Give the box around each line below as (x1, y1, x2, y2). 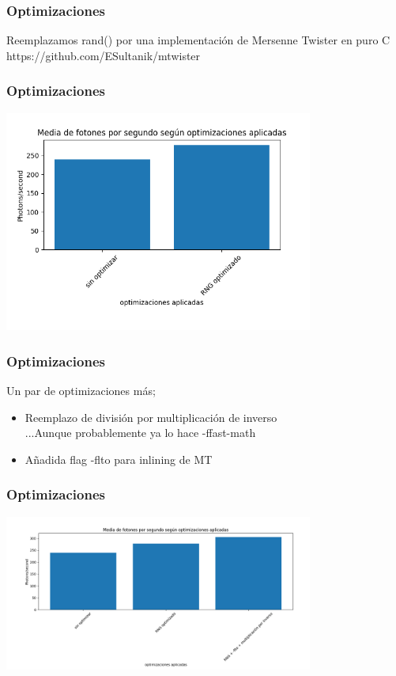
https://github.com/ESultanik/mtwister (6, 47, 201, 63)
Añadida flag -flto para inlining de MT (25, 450, 213, 467)
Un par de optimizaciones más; (6, 382, 156, 399)
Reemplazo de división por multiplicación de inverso (25, 408, 277, 425)
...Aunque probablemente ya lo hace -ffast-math (25, 424, 256, 441)
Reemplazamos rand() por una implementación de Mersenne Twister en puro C (6, 32, 390, 48)
